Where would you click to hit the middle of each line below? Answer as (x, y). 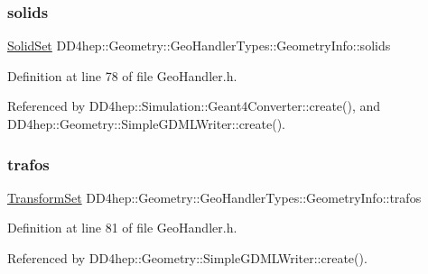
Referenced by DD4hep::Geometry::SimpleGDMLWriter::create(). (187, 258)
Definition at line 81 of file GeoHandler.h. (122, 228)
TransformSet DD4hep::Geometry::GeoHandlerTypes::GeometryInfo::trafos (214, 197)
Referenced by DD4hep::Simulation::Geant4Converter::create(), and (194, 106)
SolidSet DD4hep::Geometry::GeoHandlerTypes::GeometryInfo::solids (199, 46)
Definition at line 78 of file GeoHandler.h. (122, 75)
